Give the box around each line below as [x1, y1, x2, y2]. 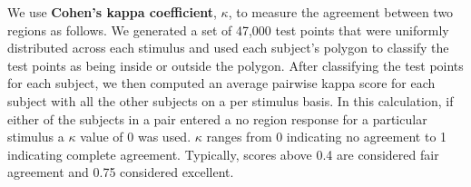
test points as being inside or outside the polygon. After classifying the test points [7, 55, 464, 74]
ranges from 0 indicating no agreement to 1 [206, 127, 447, 146]
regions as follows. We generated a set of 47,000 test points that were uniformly [7, 20, 449, 39]
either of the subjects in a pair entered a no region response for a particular [7, 109, 427, 128]
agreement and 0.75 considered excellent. [7, 162, 234, 182]
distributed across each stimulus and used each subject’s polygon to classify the [7, 38, 449, 57]
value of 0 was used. [80, 127, 191, 146]
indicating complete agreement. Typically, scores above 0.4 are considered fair [7, 144, 439, 163]
